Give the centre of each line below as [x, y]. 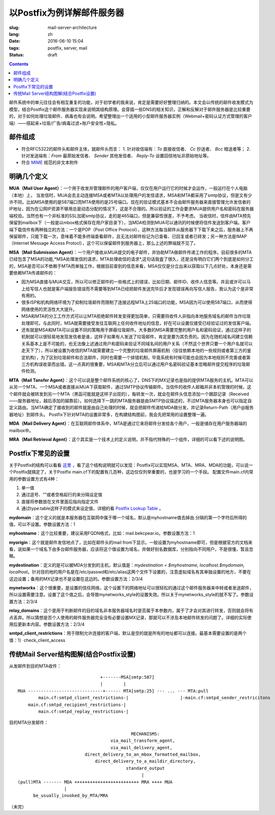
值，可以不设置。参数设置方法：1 [42, 524]
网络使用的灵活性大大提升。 [49, 309]
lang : [14, 34]
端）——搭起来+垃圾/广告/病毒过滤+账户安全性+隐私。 [64, 123]
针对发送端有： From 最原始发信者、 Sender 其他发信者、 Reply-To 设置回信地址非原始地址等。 [116, 156]
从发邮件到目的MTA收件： [35, 666]
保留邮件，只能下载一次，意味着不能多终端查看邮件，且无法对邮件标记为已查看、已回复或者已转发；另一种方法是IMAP [128, 236]
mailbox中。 [21, 430]
